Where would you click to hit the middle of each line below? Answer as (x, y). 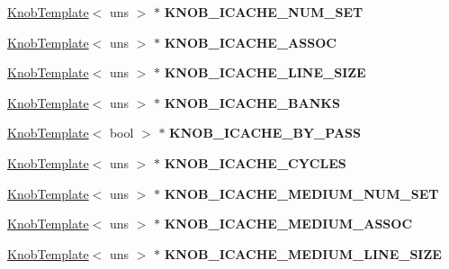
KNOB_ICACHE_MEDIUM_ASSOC (288, 224)
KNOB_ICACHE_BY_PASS (265, 133)
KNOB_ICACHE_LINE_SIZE (265, 72)
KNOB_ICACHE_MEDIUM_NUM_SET (301, 193)
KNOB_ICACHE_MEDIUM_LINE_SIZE (303, 253)
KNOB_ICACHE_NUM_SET (264, 12)
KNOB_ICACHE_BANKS (252, 102)
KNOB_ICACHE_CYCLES (255, 162)
